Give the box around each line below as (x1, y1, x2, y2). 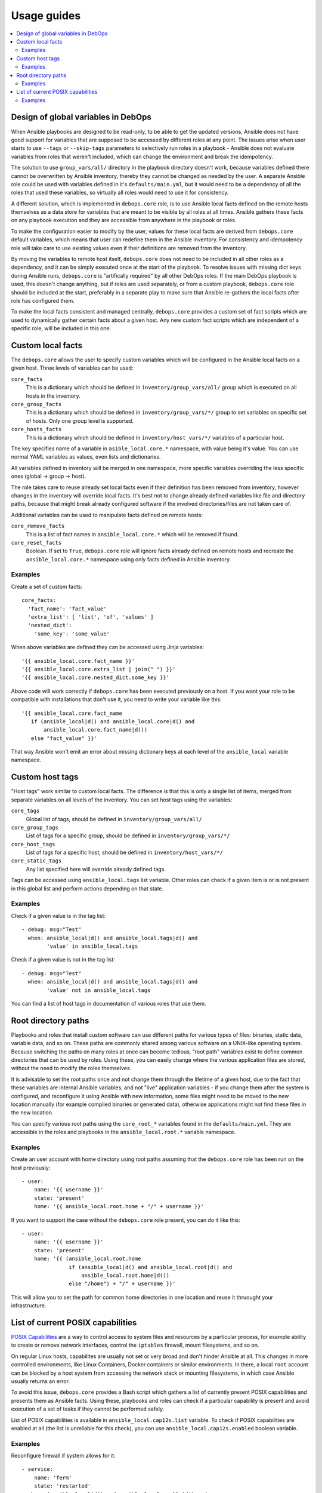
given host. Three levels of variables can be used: (11, 364, 134, 371)
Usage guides (11, 9, 81, 22)
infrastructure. (11, 1302, 47, 1309)
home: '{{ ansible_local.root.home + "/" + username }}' (33, 1203, 204, 1210)
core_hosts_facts (11, 426, 62, 433)
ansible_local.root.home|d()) (81, 1272, 170, 1279)
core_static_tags (11, 858, 62, 864)
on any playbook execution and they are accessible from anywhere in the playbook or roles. (11, 217, 237, 224)
